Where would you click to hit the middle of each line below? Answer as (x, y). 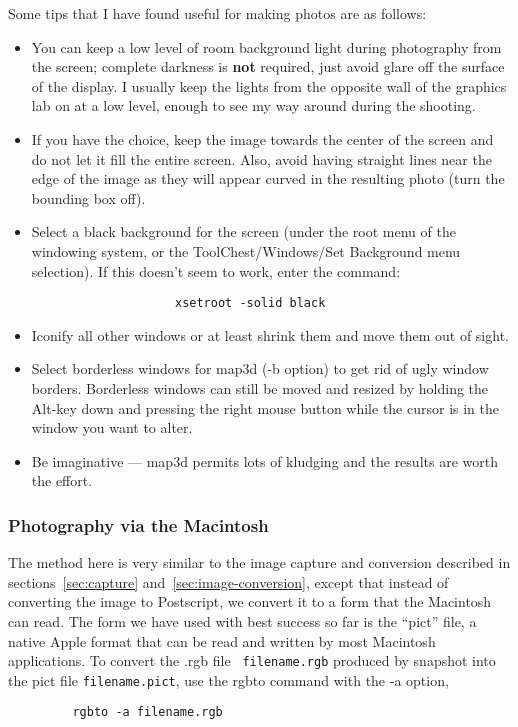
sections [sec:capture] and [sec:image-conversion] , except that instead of (228, 581)
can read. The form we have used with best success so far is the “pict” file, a (242, 620)
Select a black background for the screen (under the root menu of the (243, 231)
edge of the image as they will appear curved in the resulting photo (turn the (268, 178)
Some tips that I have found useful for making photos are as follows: (217, 13)
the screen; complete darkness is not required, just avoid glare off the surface (268, 66)
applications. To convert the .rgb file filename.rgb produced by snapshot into (252, 660)
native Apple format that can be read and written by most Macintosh (222, 640)
